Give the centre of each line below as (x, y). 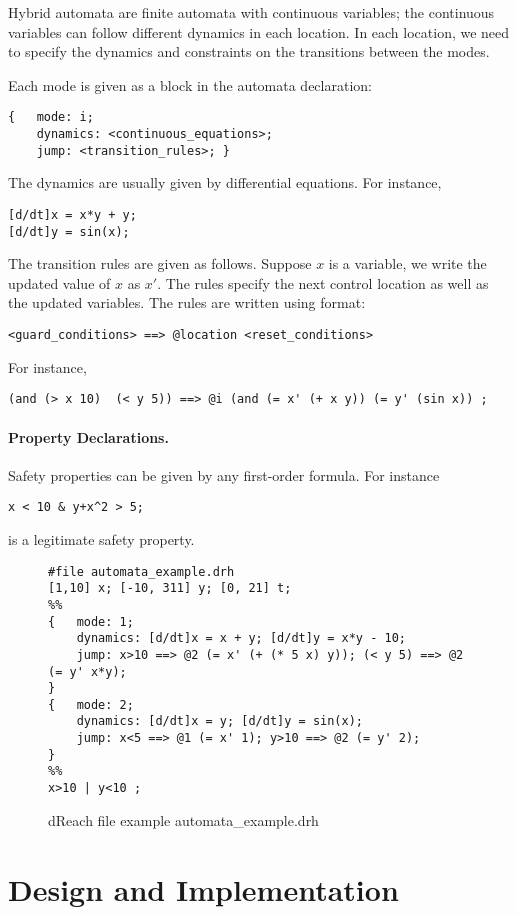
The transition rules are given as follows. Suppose (160, 263)
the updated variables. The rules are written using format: (187, 302)
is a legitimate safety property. (101, 538)
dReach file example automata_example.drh (183, 819)
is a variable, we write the (407, 263)
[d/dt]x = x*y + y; (72, 214)
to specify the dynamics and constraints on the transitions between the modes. (249, 51)
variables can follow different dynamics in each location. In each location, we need (259, 31)
